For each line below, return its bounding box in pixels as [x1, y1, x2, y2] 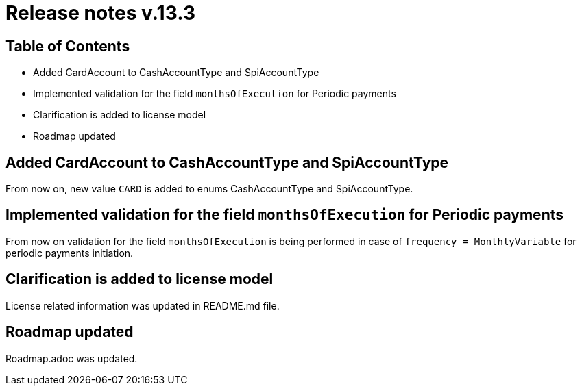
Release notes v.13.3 [5, 1, 195, 25]
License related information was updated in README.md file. [5, 299, 280, 312]
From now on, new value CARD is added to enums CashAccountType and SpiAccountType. [5, 183, 413, 195]
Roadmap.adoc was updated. [5, 352, 138, 364]
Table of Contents [5, 37, 130, 55]
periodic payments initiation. [5, 247, 134, 259]
